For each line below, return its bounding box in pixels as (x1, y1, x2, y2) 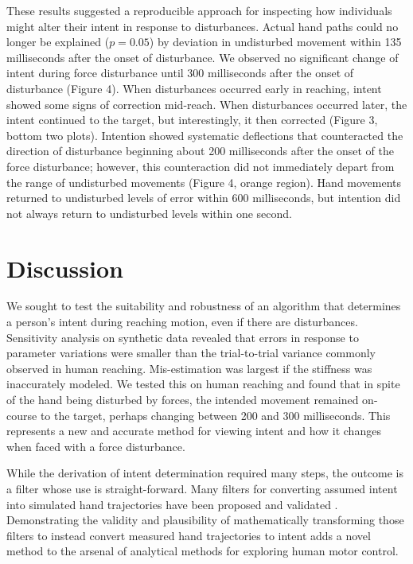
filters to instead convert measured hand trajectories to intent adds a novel (6, 527, 371, 543)
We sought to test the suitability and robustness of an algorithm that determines (6, 298, 401, 314)
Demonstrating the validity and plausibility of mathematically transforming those (6, 511, 404, 528)
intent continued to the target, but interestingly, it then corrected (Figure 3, (6, 111, 378, 128)
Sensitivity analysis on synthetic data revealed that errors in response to (6, 329, 359, 345)
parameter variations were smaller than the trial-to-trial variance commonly (6, 344, 376, 361)
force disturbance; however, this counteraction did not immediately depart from (6, 158, 395, 174)
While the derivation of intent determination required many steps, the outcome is (6, 465, 403, 481)
